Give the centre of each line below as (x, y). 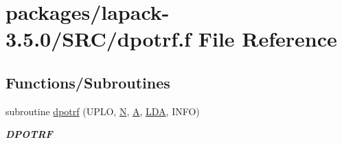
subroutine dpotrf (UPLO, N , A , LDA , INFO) (103, 111)
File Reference (267, 39)
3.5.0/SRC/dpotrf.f (98, 39)
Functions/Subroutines (88, 82)
